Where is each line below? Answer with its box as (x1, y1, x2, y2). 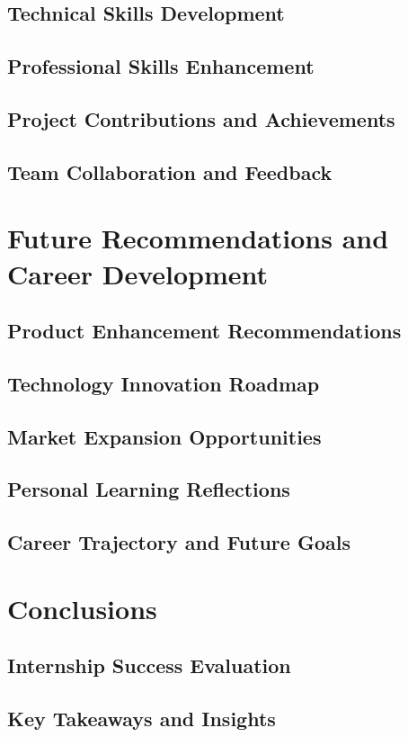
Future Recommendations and (7, 220, 389, 256)
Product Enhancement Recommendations (7, 317, 402, 345)
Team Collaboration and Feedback (7, 157, 333, 185)
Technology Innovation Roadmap (7, 369, 320, 397)
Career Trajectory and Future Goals (7, 528, 350, 556)
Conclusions (7, 589, 157, 626)
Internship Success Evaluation (7, 652, 291, 679)
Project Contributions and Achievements (7, 104, 395, 132)
